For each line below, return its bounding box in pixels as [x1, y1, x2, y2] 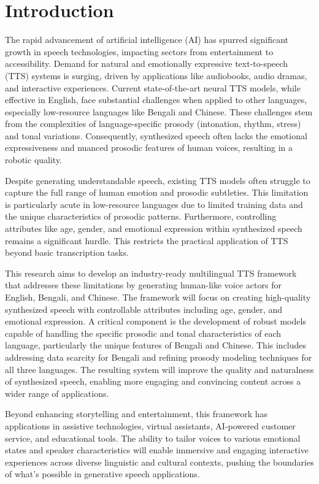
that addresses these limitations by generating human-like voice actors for [5, 278, 282, 291]
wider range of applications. [5, 386, 109, 399]
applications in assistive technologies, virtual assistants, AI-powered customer [5, 419, 296, 432]
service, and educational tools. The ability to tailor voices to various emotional [5, 431, 301, 444]
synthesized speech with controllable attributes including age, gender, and [5, 302, 282, 315]
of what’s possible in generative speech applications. [5, 467, 200, 480]
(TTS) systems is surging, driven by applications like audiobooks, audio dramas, [5, 69, 307, 82]
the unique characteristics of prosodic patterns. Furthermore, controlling [5, 210, 277, 223]
